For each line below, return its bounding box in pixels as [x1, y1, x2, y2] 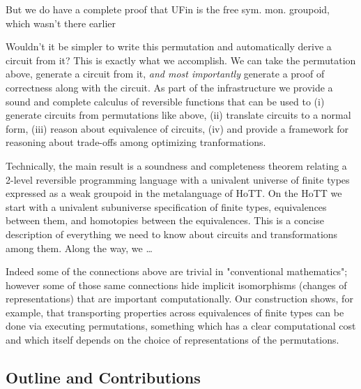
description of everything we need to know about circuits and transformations [6, 226, 338, 241]
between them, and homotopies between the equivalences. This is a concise [6, 213, 324, 228]
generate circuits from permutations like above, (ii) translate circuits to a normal [6, 108, 351, 122]
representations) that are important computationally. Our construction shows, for [6, 291, 353, 306]
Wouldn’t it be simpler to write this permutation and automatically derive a [6, 39, 332, 54]
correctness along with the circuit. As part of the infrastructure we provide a [6, 80, 333, 94]
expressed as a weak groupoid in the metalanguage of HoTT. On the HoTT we [6, 186, 342, 200]
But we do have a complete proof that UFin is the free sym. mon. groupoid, [6, 2, 330, 16]
